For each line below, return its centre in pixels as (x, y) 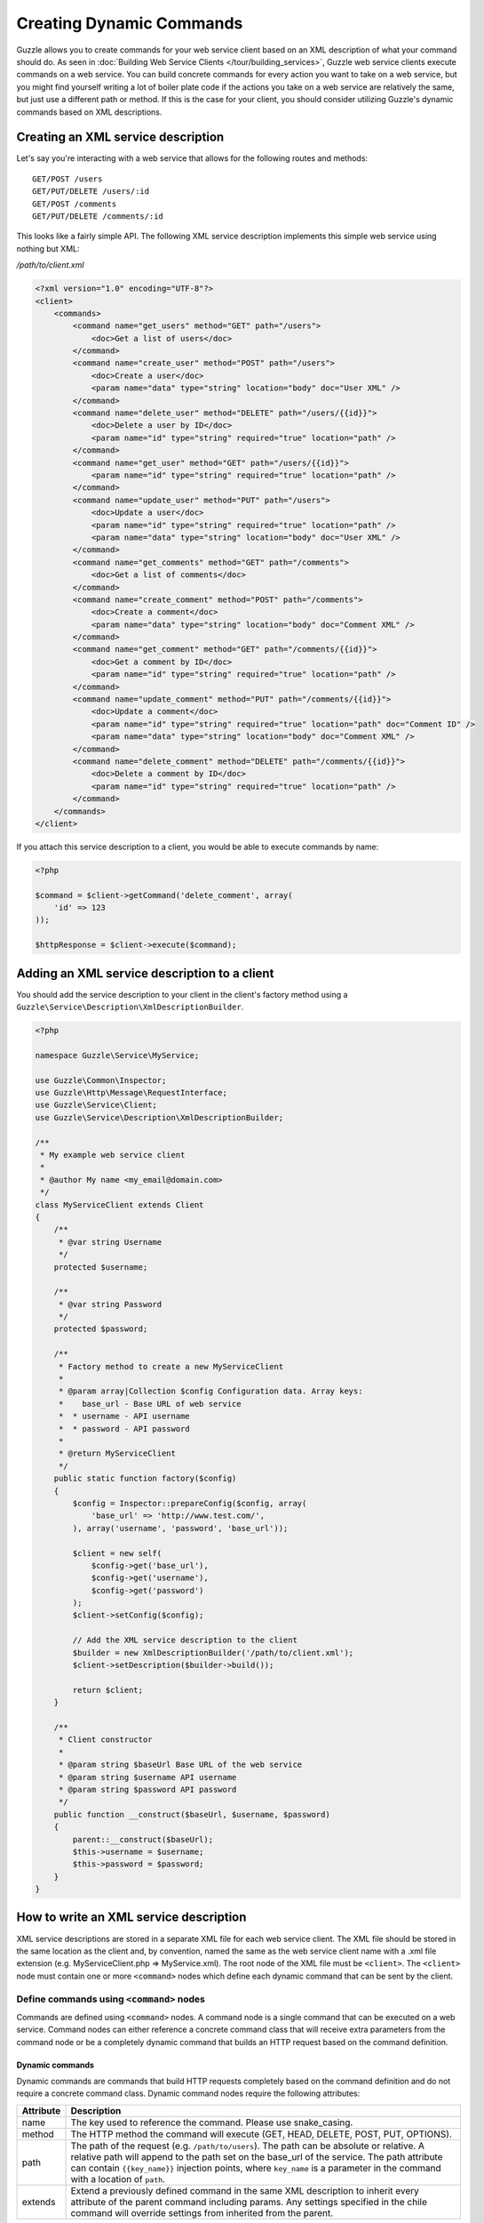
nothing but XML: (48, 248)
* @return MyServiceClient (117, 1453)
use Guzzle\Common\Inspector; (101, 1080)
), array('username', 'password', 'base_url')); (180, 1528)
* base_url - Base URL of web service (150, 1404)
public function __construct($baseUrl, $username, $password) (192, 1814)
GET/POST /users (67, 179)
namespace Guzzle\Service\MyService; (117, 1055)
